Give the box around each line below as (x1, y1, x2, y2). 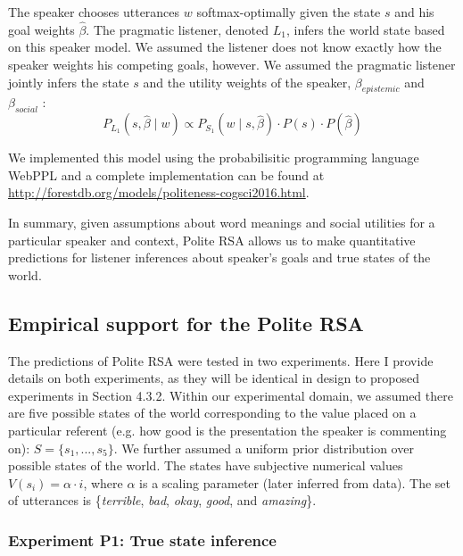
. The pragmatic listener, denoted (86, 20, 269, 38)
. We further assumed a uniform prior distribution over (113, 438, 414, 457)
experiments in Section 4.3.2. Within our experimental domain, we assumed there (8, 386, 453, 404)
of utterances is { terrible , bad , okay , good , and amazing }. (8, 491, 317, 510)
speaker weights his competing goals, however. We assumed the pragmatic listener (8, 55, 456, 73)
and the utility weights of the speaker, (143, 72, 351, 91)
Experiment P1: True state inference (8, 528, 277, 551)
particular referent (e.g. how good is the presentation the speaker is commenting (8, 420, 447, 439)
